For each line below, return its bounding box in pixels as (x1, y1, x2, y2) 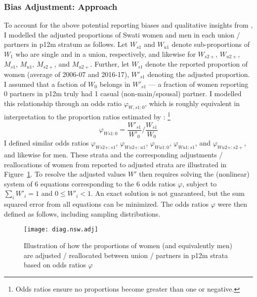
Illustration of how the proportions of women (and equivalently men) (24, 240, 232, 251)
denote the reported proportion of (145, 59, 248, 69)
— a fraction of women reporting (148, 78, 249, 89)
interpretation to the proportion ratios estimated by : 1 (4, 110, 171, 122)
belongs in (99, 78, 130, 89)
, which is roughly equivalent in (145, 98, 240, 108)
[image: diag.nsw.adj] (24, 226, 98, 233)
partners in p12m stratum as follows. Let (4, 39, 128, 49)
